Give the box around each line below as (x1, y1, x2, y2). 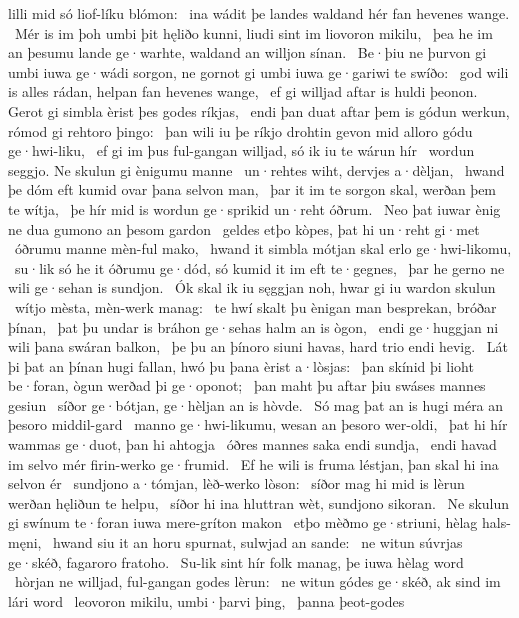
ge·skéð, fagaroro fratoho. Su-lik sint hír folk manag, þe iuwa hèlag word (8, 551, 464, 572)
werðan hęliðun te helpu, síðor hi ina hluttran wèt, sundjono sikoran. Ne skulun (8, 492, 510, 513)
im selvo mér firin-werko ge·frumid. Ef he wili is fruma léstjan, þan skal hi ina (8, 453, 499, 474)
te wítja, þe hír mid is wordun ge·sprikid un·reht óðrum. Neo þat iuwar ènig (8, 198, 501, 219)
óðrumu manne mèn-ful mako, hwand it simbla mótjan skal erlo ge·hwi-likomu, (14, 238, 512, 259)
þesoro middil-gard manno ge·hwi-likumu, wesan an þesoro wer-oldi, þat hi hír (8, 414, 508, 435)
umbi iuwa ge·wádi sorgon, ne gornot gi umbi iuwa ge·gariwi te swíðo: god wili (8, 61, 509, 82)
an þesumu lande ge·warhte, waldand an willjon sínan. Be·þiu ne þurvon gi (8, 42, 487, 63)
